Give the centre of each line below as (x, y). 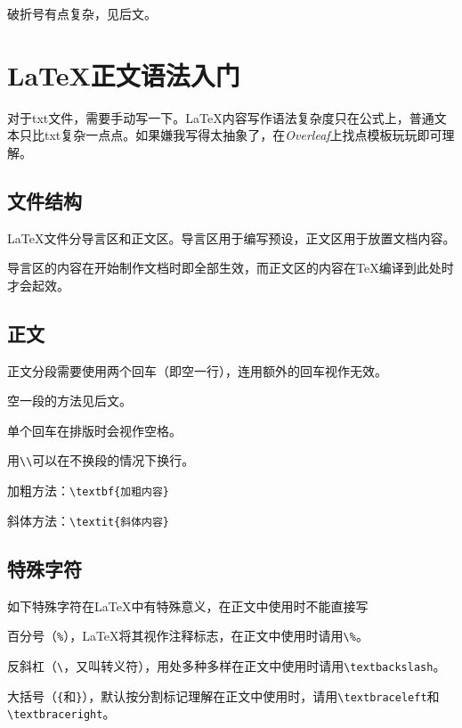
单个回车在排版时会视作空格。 (94, 430)
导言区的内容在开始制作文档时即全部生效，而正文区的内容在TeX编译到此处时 (231, 268)
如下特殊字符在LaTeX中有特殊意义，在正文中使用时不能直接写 (188, 605)
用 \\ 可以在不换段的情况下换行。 (101, 460)
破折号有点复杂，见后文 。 (82, 13)
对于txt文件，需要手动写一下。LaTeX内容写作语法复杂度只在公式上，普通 (221, 117)
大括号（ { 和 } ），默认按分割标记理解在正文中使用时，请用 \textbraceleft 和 (223, 695)
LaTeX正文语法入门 (124, 74)
